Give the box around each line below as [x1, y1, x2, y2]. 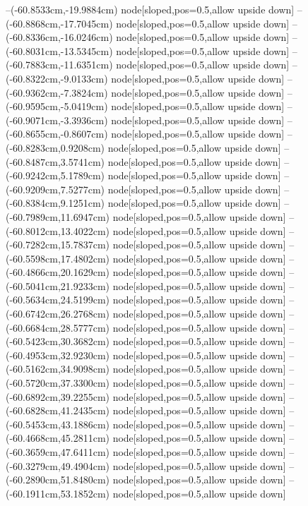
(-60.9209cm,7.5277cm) [6, 181, 105, 196]
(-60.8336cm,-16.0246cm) [6, 30, 113, 44]
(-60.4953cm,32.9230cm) [6, 347, 109, 362]
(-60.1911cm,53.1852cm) [6, 486, 109, 500]
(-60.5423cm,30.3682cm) [6, 334, 109, 349]
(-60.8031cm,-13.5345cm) [6, 43, 113, 58]
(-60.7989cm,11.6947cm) [6, 209, 109, 224]
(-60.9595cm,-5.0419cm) [6, 99, 108, 114]
